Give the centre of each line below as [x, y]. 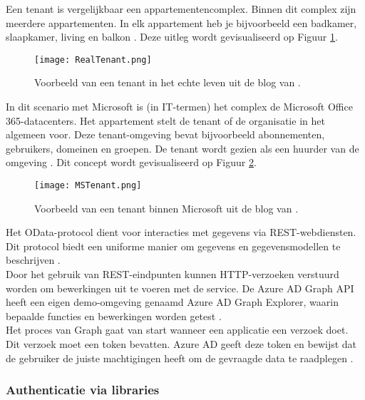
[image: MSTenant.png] [88, 185]
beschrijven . [33, 260]
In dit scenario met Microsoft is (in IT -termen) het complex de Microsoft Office [179, 107]
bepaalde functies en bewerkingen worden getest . [114, 316]
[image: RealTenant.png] [93, 60]
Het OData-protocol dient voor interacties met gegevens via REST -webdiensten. [181, 232]
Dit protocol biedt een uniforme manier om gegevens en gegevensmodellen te [173, 246]
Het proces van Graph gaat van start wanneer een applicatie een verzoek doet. [177, 330]
